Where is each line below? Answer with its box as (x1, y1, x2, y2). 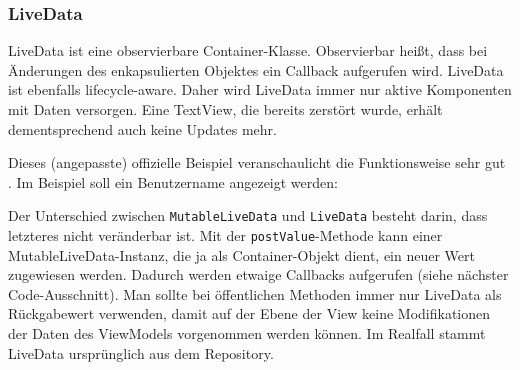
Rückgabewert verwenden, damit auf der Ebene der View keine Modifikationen (8, 303, 491, 324)
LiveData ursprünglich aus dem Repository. (8, 342, 274, 363)
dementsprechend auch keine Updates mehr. (8, 118, 277, 139)
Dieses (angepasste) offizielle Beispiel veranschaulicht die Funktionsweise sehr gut (8, 152, 506, 173)
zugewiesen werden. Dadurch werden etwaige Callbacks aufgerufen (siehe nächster (8, 264, 509, 285)
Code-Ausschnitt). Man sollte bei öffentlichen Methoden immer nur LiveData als (8, 283, 502, 304)
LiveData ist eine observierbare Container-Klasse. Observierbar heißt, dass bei (8, 40, 488, 61)
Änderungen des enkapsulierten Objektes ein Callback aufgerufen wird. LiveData (8, 59, 504, 80)
